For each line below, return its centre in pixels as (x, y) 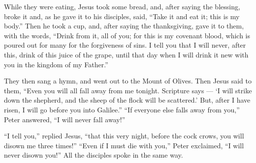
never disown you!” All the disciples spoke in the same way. (94, 155)
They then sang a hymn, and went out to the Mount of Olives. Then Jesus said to (128, 81)
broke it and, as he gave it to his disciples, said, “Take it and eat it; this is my (122, 16)
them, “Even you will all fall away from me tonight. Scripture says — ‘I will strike (128, 90)
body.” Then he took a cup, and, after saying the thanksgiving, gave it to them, (124, 26)
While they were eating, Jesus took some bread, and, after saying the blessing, (122, 6)
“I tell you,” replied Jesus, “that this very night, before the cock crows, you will (124, 136)
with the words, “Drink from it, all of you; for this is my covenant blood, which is (127, 35)
